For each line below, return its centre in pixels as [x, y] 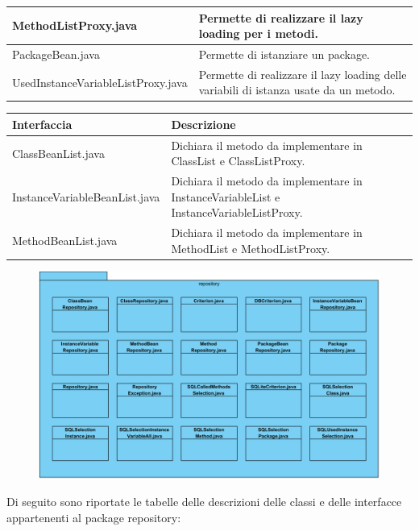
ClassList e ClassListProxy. [238, 161]
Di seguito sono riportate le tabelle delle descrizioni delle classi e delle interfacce [204, 502]
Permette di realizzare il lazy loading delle [303, 74]
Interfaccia [42, 124]
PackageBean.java [56, 54]
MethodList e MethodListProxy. [251, 248]
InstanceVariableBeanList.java [86, 196]
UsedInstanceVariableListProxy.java [100, 82]
